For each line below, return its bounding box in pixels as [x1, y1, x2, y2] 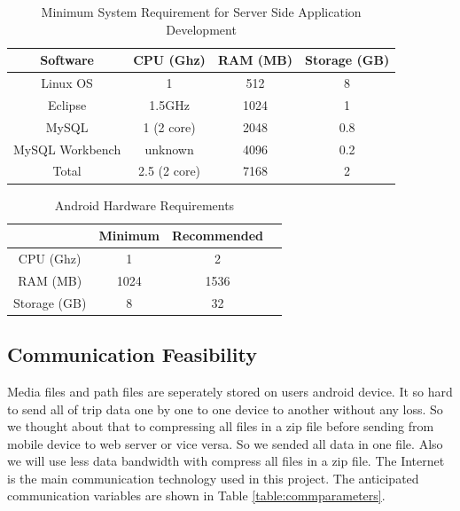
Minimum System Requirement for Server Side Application [41, 3, 362, 20]
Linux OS [41, 74, 93, 92]
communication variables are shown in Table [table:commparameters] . [7, 486, 386, 505]
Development [166, 20, 237, 38]
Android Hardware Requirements [54, 195, 235, 214]
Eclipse [48, 95, 87, 114]
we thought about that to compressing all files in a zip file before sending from [7, 417, 434, 436]
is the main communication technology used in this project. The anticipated [7, 468, 419, 487]
